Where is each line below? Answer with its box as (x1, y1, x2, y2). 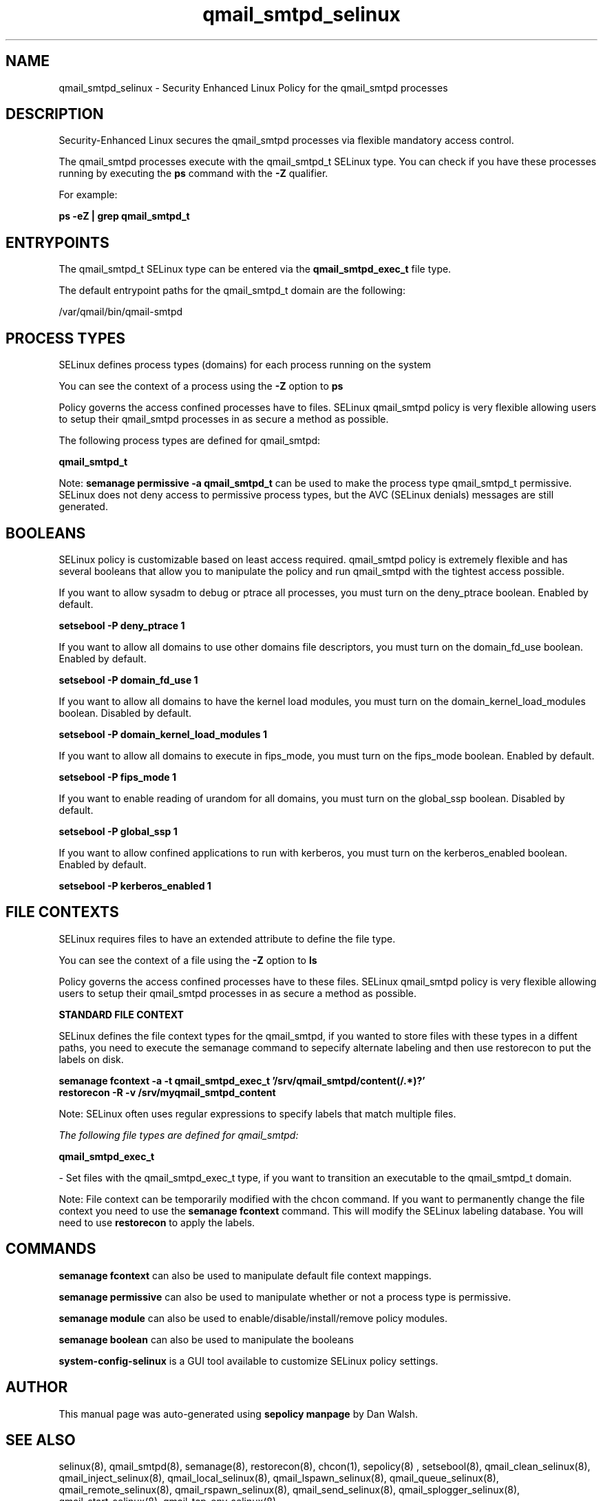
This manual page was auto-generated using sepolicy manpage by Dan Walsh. (59, 1407, 418, 1420)
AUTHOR (6, 1378, 68, 1396)
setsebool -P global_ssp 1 (59, 825, 178, 837)
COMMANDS (6, 1240, 96, 1258)
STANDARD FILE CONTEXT (59, 1008, 184, 1020)
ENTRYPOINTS (6, 233, 109, 251)
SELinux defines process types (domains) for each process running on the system (59, 359, 432, 371)
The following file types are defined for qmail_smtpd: (59, 1129, 299, 1141)
